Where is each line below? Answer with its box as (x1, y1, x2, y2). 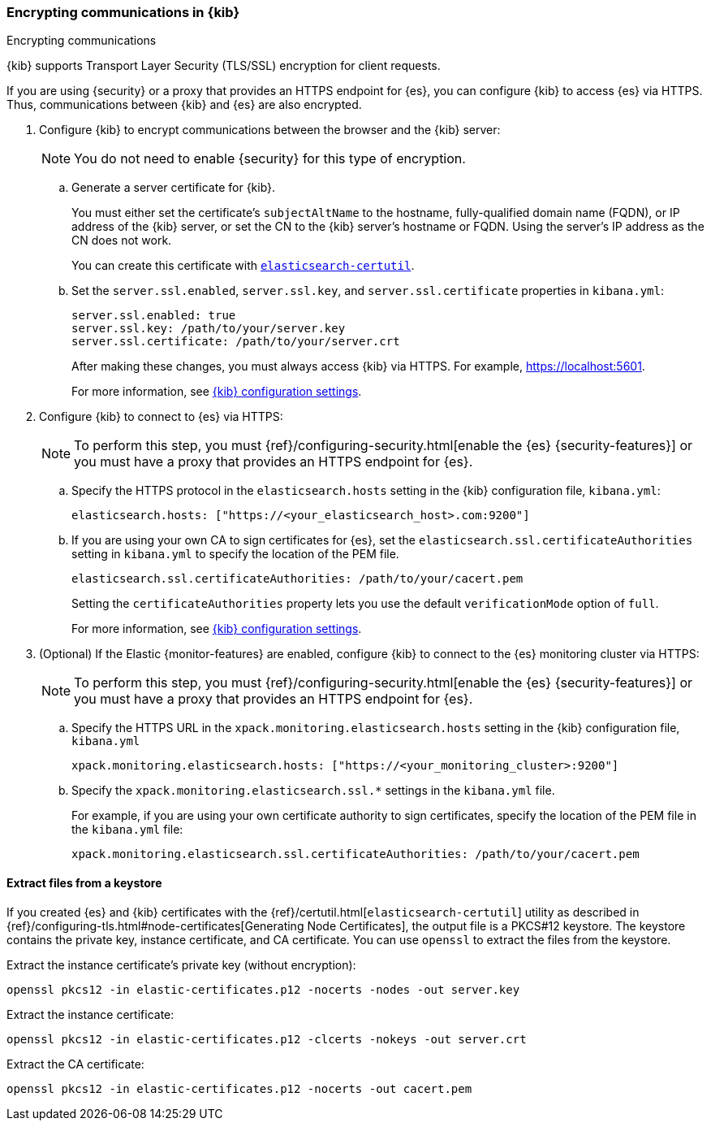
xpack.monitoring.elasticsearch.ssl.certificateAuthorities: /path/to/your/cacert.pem (71, 847, 640, 861)
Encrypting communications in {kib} (6, 4, 240, 20)
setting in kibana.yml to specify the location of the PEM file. (71, 547, 399, 561)
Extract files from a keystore (6, 875, 162, 890)
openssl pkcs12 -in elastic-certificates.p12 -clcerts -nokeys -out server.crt (6, 1032, 527, 1046)
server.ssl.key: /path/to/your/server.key (71, 322, 346, 336)
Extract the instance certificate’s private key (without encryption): (6, 957, 356, 972)
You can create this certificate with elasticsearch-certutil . (71, 258, 415, 273)
